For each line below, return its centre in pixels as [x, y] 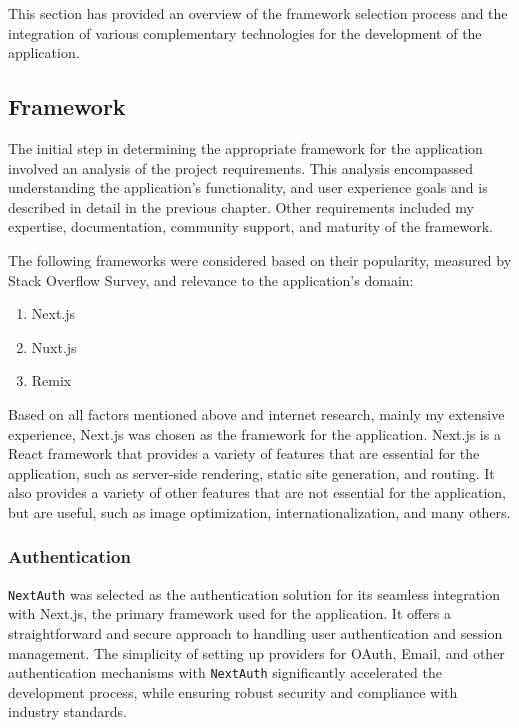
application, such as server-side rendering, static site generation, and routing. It [251, 472]
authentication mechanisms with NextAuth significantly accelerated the [225, 672]
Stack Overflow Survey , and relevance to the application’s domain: [211, 279]
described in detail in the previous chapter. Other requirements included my [241, 206]
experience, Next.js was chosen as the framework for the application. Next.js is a [254, 433]
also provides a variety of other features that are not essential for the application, [257, 492]
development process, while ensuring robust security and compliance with [233, 691]
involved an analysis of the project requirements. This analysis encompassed [241, 167]
